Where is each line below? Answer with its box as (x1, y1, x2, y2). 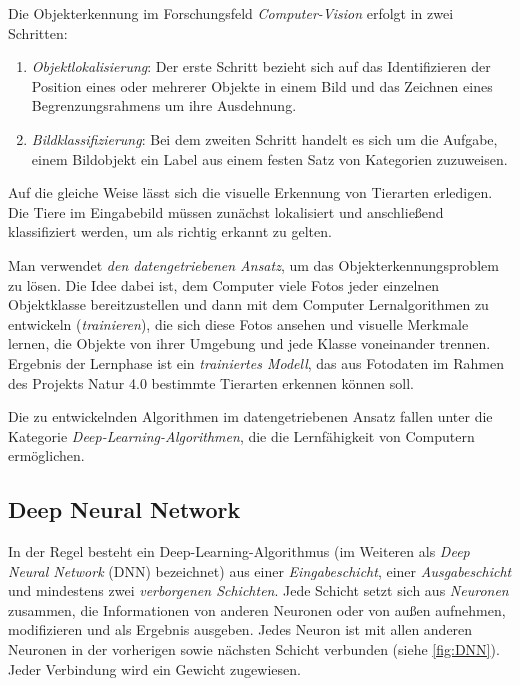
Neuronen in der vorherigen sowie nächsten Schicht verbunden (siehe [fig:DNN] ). (8, 639, 500, 660)
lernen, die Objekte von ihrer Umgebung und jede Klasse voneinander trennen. (8, 333, 491, 354)
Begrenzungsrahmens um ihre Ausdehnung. (31, 95, 297, 116)
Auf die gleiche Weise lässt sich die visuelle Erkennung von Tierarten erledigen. (8, 182, 493, 203)
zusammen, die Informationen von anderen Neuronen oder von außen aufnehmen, (8, 599, 506, 620)
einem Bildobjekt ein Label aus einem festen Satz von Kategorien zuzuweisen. (31, 148, 508, 169)
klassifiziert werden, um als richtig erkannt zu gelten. (8, 221, 332, 242)
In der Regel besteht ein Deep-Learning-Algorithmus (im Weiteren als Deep (8, 541, 470, 562)
